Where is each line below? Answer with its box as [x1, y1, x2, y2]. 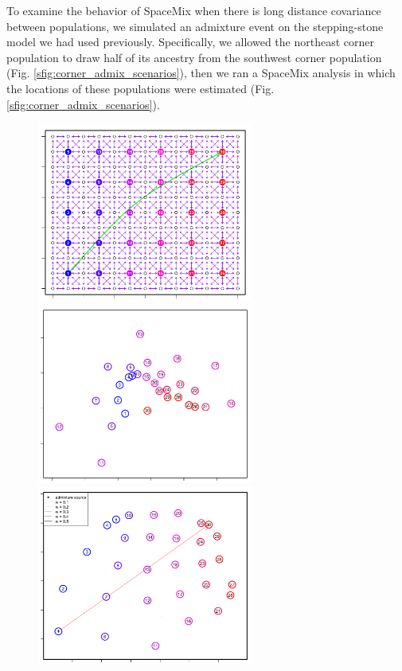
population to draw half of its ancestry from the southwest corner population [6, 49, 382, 65]
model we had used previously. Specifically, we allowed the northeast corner [6, 33, 374, 50]
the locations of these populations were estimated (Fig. [6, 80, 275, 96]
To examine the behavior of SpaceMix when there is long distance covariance [6, 2, 381, 18]
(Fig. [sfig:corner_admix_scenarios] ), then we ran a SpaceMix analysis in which [6, 64, 396, 81]
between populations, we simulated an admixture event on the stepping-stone [6, 18, 384, 34]
